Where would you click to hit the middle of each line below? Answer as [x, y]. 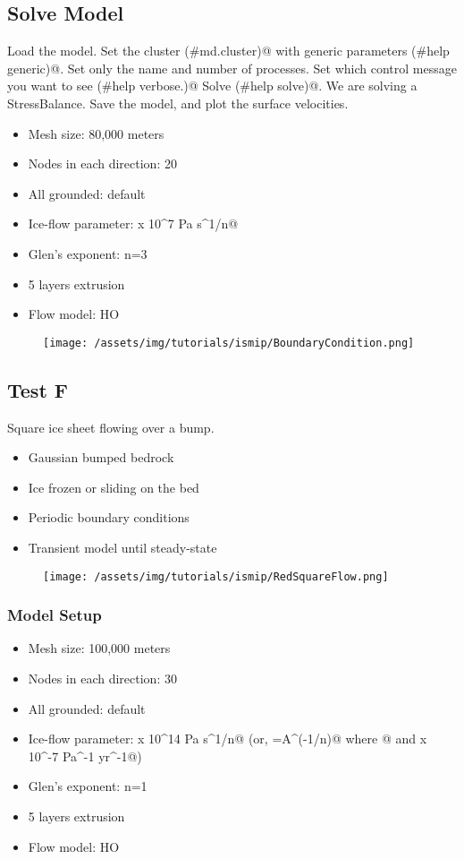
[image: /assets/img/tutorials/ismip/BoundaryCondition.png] [229, 343]
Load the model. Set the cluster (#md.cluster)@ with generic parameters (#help [228, 51]
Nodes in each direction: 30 [102, 679]
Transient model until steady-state [122, 547]
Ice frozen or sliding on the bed [114, 487]
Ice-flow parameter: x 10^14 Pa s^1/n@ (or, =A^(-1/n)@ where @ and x [228, 739]
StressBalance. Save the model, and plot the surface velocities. [178, 103]
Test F [38, 389]
